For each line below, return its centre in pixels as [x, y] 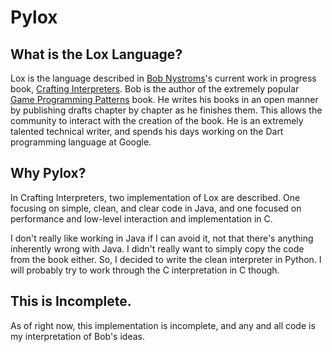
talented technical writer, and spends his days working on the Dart [147, 131]
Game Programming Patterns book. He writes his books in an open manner [164, 99]
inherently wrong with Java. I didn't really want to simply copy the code [157, 248]
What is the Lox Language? [96, 54]
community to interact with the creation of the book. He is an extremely [157, 120]
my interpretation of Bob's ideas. [77, 336]
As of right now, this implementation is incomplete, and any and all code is [163, 325]
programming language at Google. [81, 142]
